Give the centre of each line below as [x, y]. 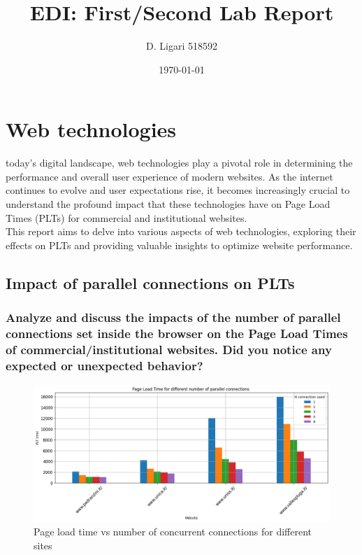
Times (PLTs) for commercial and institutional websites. [126, 217]
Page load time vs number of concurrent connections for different [173, 532]
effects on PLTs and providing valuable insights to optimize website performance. [179, 245]
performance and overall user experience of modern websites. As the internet [169, 176]
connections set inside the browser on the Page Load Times [177, 333]
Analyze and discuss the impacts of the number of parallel [173, 317]
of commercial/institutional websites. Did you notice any [169, 349]
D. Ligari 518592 [182, 46]
